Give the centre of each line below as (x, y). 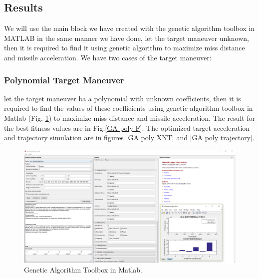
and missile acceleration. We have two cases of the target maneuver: (108, 57)
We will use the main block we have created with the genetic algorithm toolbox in (129, 28)
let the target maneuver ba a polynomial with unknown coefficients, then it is (123, 98)
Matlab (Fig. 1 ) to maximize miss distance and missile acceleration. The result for (130, 118)
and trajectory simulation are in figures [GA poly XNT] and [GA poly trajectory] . (129, 138)
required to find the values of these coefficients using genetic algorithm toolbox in (129, 108)
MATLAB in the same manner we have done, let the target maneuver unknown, (127, 38)
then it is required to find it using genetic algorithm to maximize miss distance (125, 48)
